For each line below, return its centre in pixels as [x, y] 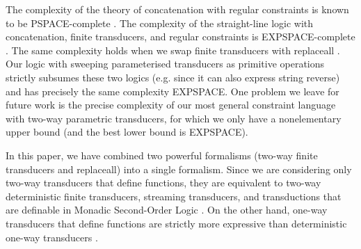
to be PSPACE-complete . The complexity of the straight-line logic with [160, 23]
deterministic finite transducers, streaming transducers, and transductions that [174, 196]
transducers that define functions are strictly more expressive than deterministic [176, 223]
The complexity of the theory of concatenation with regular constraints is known [177, 9]
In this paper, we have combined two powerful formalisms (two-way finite [162, 155]
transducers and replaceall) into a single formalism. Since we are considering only [179, 169]
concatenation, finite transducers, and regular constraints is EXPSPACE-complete [180, 37]
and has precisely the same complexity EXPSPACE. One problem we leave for [173, 91]
